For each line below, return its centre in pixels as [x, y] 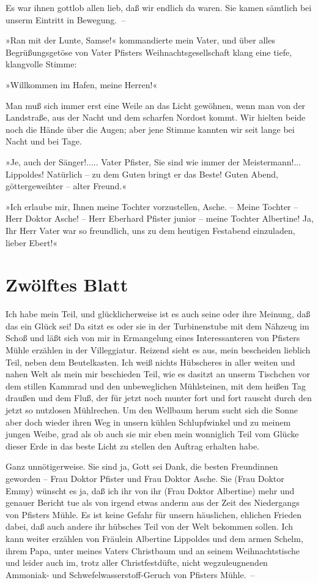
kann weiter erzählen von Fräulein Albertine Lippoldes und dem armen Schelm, [154, 538]
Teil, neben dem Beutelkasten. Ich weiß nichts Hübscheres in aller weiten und [150, 362]
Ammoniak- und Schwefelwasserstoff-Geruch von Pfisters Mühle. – [130, 574]
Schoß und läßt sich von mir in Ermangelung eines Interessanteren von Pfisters [153, 338]
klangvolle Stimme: [41, 64]
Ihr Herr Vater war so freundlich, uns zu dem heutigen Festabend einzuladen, [150, 230]
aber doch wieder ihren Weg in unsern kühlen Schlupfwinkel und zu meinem [148, 422]
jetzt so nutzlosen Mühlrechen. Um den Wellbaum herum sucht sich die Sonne [152, 409]
